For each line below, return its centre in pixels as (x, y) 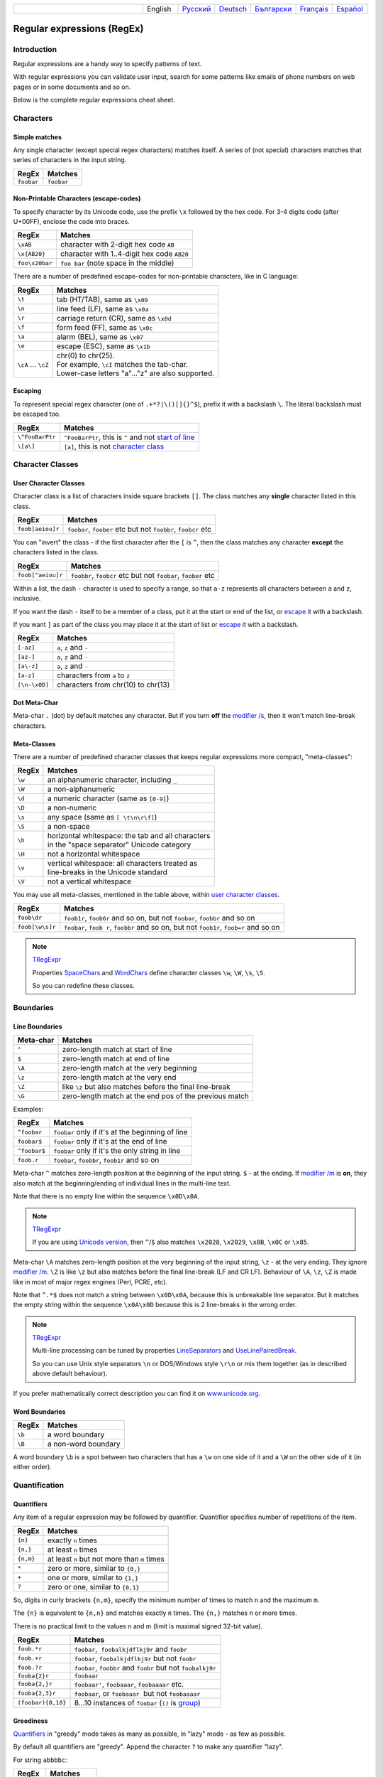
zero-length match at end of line (116, 1059)
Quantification (39, 1486)
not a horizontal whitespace (94, 854)
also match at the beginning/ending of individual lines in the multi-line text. (122, 1183)
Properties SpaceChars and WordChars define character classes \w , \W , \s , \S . (149, 972)
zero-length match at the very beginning (129, 1068)
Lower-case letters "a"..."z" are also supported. (136, 373)
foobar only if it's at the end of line (110, 1142)
